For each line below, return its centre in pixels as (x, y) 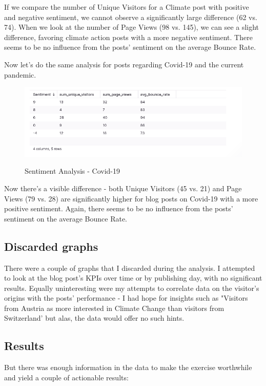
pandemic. (20, 74)
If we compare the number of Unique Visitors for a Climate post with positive (127, 7)
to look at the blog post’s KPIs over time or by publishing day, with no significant (133, 278)
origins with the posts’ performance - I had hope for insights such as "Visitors (126, 298)
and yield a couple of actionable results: (66, 377)
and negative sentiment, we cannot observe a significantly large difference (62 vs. (131, 17)
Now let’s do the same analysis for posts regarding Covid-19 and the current (124, 64)
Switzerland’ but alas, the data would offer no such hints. (94, 318)
